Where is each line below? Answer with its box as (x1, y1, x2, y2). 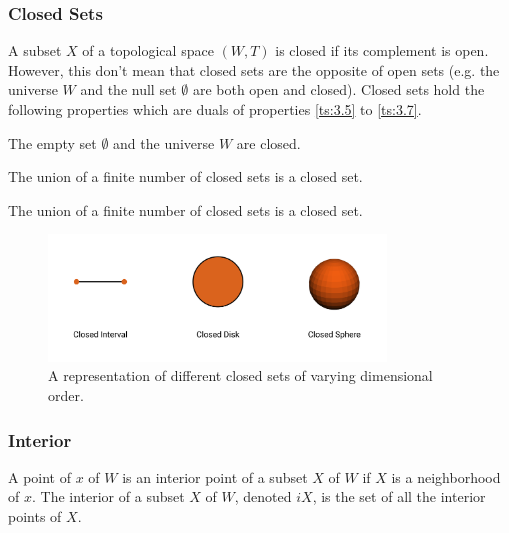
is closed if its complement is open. (275, 40, 489, 61)
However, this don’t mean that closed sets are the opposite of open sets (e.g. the (8, 59, 500, 80)
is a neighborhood (391, 466, 501, 487)
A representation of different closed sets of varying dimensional (48, 365, 433, 386)
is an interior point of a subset (122, 466, 308, 487)
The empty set (8, 132, 97, 153)
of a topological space (82, 40, 214, 61)
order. (48, 385, 84, 406)
